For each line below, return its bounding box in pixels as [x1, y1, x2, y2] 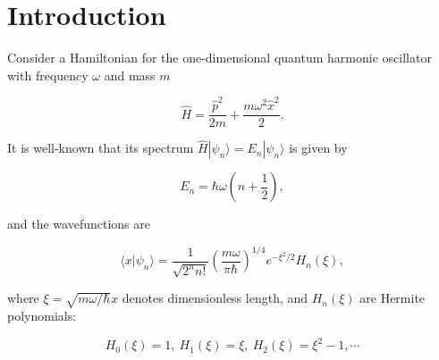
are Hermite [359, 289, 426, 307]
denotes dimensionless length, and [122, 289, 308, 307]
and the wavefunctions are [7, 214, 150, 233]
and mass [104, 65, 156, 84]
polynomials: [7, 306, 77, 325]
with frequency [7, 65, 89, 84]
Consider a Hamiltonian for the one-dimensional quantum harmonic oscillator [7, 48, 432, 67]
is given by [289, 138, 348, 157]
